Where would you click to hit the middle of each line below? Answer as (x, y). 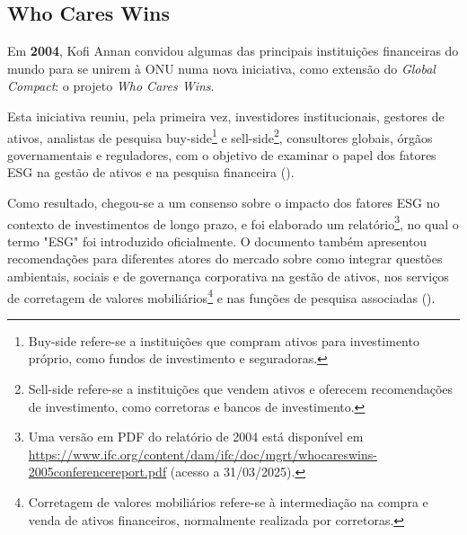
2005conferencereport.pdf (97, 472)
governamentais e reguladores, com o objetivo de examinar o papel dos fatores (222, 154)
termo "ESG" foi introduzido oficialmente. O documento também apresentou (217, 241)
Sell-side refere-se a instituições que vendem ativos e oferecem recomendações (241, 389)
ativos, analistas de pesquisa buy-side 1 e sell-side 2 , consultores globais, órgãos (220, 136)
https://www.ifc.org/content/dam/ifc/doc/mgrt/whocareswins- (203, 454)
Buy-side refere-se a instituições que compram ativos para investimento (224, 340)
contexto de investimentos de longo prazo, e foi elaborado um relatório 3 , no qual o (233, 222)
